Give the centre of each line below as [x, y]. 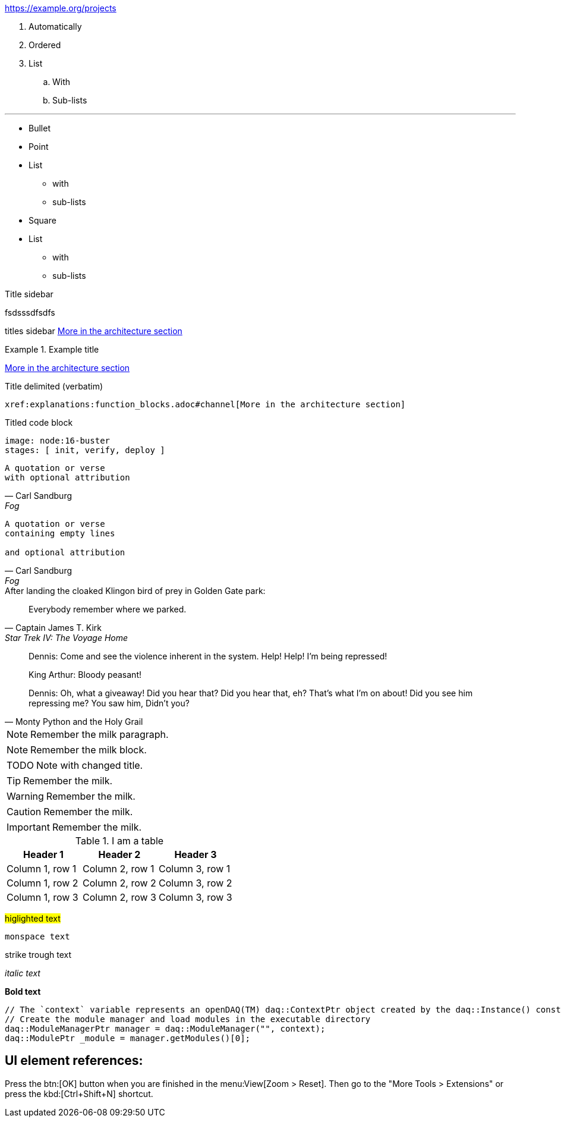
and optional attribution [65, 552]
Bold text [23, 991]
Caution [24, 812]
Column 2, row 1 [118, 869]
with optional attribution [67, 477]
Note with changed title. [89, 765]
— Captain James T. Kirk [53, 628]
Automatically [55, 26]
